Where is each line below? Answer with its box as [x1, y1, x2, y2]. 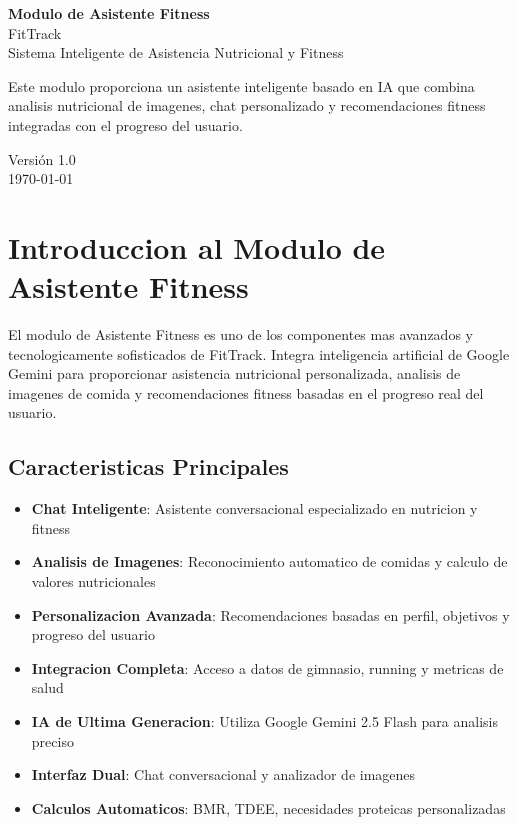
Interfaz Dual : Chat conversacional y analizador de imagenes [31, 764, 416, 785]
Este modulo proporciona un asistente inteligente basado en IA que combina [8, 75, 475, 96]
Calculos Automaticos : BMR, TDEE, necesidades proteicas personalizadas [31, 797, 506, 818]
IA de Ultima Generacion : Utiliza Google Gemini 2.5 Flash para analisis [31, 710, 499, 731]
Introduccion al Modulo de [8, 226, 386, 267]
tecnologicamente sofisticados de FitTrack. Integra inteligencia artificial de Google [8, 343, 510, 364]
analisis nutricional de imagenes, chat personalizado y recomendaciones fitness [8, 95, 486, 116]
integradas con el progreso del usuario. [8, 114, 243, 135]
